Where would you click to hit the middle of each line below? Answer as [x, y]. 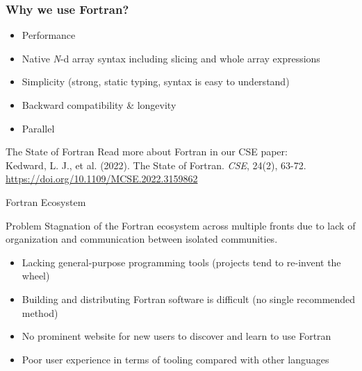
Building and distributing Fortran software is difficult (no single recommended [189, 299]
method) [40, 312]
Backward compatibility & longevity [99, 105]
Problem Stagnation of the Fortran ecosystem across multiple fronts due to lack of [181, 225]
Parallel [38, 128]
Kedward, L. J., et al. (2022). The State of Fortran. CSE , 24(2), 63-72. [156, 165]
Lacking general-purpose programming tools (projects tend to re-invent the [181, 262]
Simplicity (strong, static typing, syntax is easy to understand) [156, 81]
